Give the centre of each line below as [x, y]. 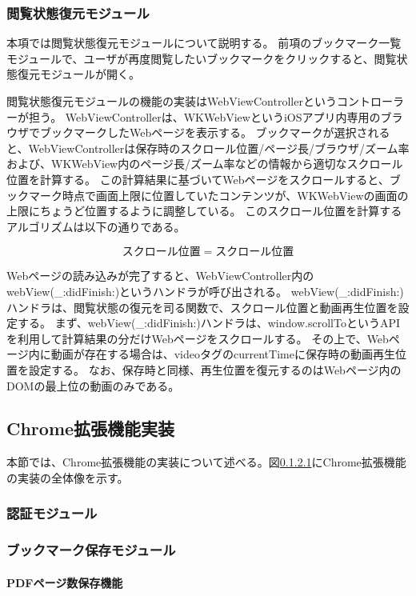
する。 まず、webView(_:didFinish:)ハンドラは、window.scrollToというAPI [208, 323]
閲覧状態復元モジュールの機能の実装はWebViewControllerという [172, 101]
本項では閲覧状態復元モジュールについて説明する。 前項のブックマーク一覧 [204, 43]
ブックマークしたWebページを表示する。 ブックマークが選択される [215, 132]
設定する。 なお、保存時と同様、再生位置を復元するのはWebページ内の [215, 369]
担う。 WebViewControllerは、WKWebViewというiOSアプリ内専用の [204, 116]
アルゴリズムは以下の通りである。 [96, 226]
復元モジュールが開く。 [79, 74]
